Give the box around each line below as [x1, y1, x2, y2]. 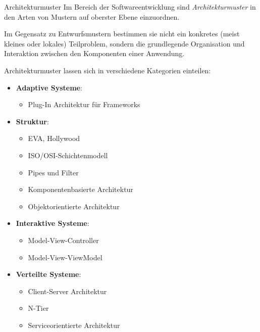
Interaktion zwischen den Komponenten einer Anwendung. [4, 48, 185, 59]
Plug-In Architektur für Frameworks [28, 99, 140, 110]
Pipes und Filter [28, 167, 79, 177]
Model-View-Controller [28, 234, 99, 245]
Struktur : [16, 116, 49, 126]
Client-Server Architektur [28, 286, 107, 296]
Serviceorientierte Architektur [28, 319, 120, 330]
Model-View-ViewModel [28, 252, 102, 262]
